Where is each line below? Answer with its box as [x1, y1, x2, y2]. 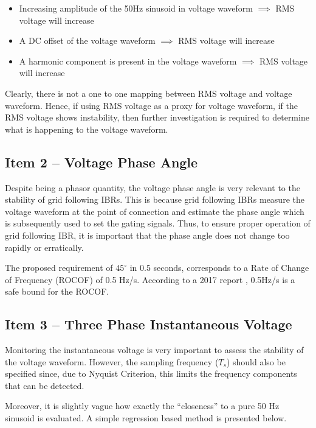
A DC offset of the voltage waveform [19, 34, 156, 47]
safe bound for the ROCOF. [5, 285, 109, 298]
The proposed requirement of [5, 261, 113, 274]
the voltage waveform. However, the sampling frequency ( [5, 355, 219, 368]
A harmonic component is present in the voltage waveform [19, 54, 237, 67]
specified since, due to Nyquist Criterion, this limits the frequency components [5, 367, 297, 380]
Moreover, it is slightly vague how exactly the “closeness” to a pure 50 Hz [5, 399, 280, 412]
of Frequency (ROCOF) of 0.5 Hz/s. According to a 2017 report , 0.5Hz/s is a [5, 273, 295, 286]
